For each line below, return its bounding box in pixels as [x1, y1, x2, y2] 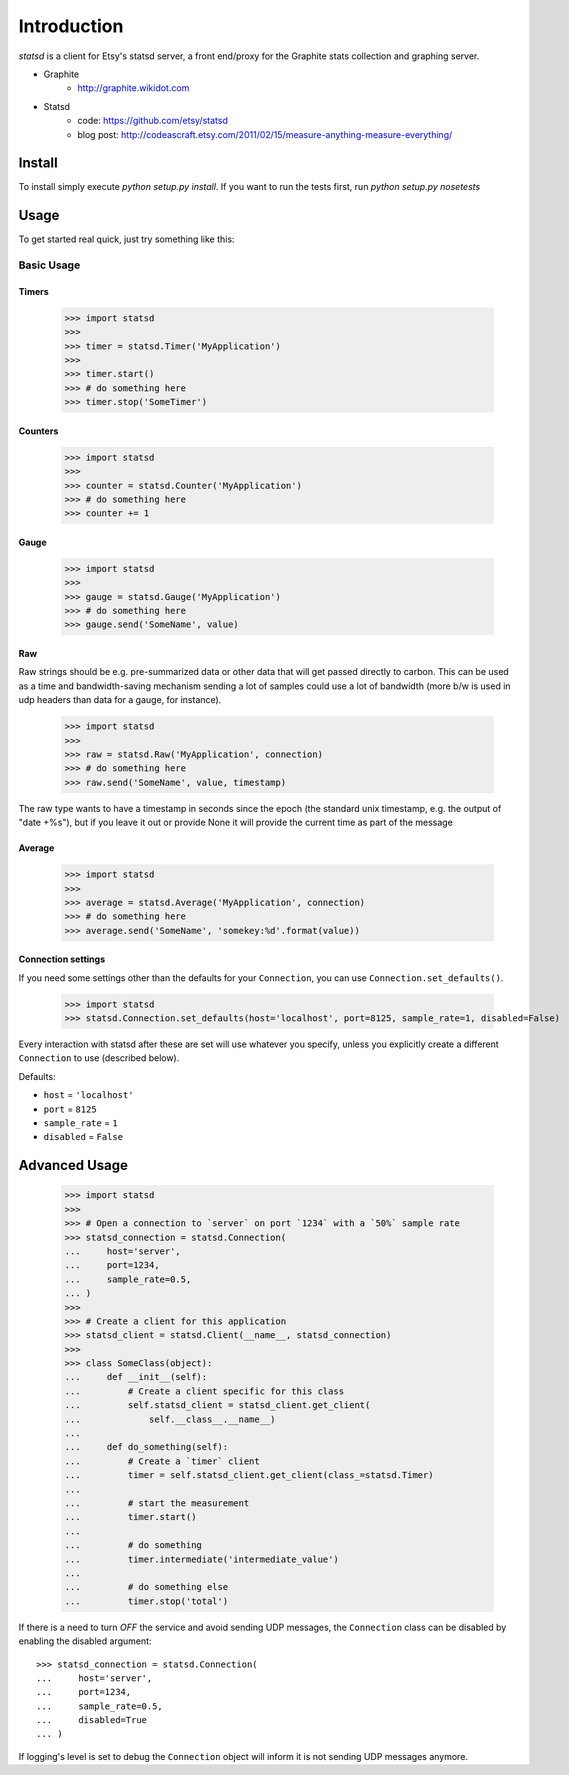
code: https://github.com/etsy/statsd [77, 115, 229, 127]
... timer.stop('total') [64, 1595, 229, 1607]
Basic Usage [18, 258, 81, 272]
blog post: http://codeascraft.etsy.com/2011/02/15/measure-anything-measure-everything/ [77, 128, 453, 140]
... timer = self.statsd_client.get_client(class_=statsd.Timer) [64, 1470, 434, 1481]
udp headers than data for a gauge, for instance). [18, 694, 222, 706]
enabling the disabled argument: [18, 1635, 152, 1647]
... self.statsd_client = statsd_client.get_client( [64, 1400, 371, 1411]
